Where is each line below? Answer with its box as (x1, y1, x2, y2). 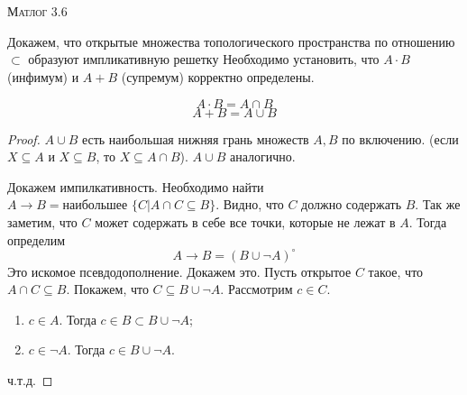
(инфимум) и (7, 67, 79, 86)
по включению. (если (342, 129, 459, 148)
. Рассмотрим (220, 280, 293, 299)
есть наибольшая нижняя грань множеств (81, 129, 309, 148)
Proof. (7, 129, 41, 148)
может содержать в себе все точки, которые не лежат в (95, 212, 396, 231)
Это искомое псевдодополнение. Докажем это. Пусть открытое (7, 262, 352, 280)
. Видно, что (215, 195, 284, 214)
